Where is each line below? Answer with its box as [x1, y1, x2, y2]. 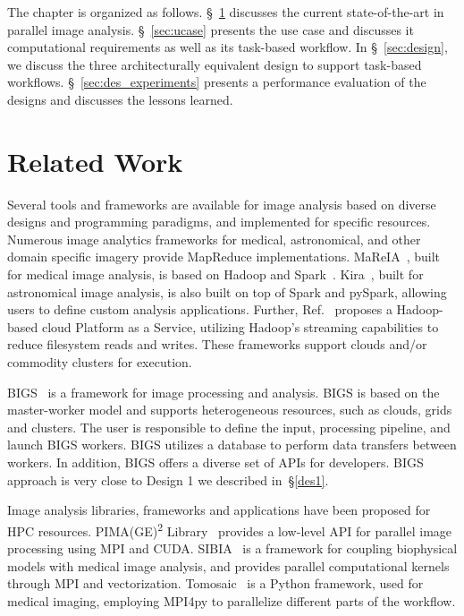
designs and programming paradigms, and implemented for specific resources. [7, 212, 431, 231]
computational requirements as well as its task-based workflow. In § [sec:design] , [7, 38, 448, 56]
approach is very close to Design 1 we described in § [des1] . [7, 470, 329, 489]
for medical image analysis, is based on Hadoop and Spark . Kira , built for [7, 265, 424, 284]
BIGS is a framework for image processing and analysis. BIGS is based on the [7, 382, 440, 401]
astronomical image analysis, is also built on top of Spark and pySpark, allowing [7, 282, 447, 301]
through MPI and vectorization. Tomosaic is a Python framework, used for [7, 574, 424, 593]
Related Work [7, 142, 183, 179]
